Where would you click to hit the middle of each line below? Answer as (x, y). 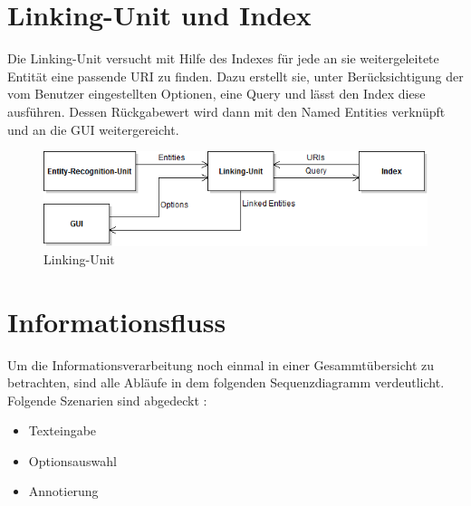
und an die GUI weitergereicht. (93, 129)
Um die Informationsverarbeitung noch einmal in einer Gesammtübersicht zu (221, 364)
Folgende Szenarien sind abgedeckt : (107, 400)
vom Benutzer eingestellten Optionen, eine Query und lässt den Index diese (216, 94)
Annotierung (63, 491)
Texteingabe (62, 430)
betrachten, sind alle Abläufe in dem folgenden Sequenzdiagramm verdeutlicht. (226, 382)
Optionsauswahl (72, 460)
